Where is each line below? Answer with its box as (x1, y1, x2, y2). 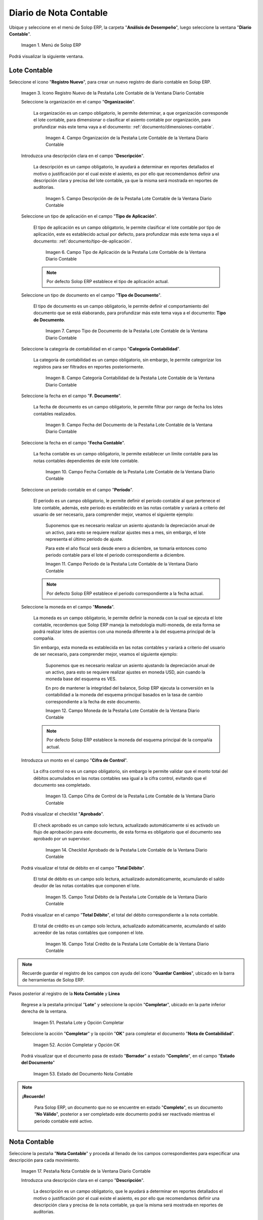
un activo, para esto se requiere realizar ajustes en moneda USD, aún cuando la (45, 669, 206, 675)
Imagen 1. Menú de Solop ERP (21, 42, 81, 48)
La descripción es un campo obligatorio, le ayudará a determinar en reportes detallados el (33, 164, 214, 170)
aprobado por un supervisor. (33, 836, 91, 842)
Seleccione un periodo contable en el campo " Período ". (21, 487, 133, 492)
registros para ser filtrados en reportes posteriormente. (33, 364, 145, 369)
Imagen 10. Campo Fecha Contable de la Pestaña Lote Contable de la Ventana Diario (45, 469, 215, 475)
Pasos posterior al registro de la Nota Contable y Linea (9, 991, 120, 996)
